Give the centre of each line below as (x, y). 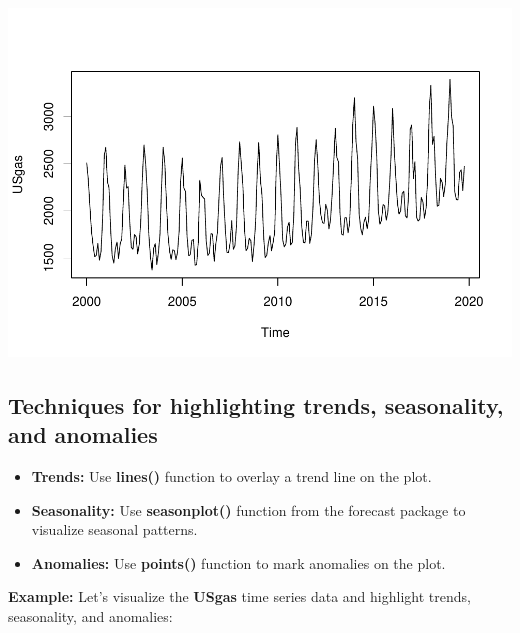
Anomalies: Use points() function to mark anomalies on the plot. (238, 562)
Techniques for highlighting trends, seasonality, (256, 404)
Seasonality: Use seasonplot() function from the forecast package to (248, 509)
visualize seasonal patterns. (114, 529)
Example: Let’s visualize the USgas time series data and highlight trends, (239, 596)
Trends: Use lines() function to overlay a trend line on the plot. (231, 476)
